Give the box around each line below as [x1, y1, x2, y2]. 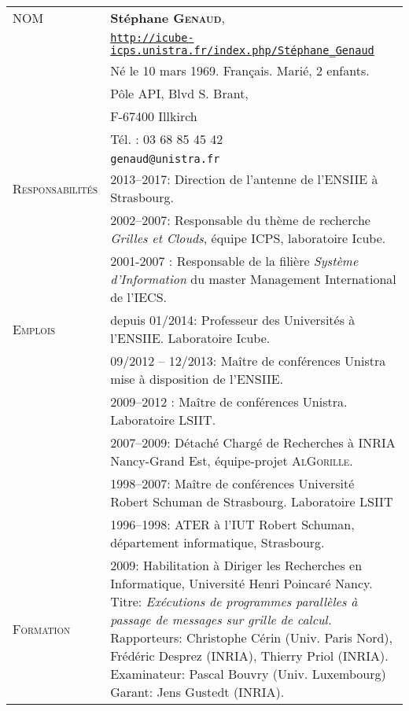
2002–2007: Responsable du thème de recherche [110, 211, 370, 229]
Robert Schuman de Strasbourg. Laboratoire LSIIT [110, 492, 393, 510]
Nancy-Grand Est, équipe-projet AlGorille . [110, 451, 353, 470]
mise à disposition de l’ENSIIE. [110, 370, 284, 388]
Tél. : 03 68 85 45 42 [110, 130, 223, 148]
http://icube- [110, 31, 194, 44]
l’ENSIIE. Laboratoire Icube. [110, 329, 271, 347]
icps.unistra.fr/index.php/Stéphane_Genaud [110, 44, 374, 57]
